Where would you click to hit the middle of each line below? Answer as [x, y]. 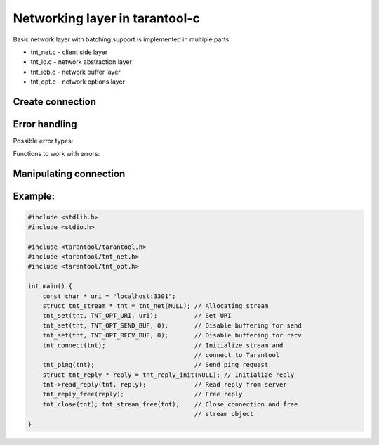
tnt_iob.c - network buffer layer [75, 72]
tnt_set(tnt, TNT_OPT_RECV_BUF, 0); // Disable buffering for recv [172, 335]
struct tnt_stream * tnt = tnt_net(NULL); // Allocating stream [155, 305]
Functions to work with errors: [56, 154]
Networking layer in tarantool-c [106, 18]
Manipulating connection [69, 174]
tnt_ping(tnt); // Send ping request [155, 365]
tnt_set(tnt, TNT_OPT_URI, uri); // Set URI [137, 316]
